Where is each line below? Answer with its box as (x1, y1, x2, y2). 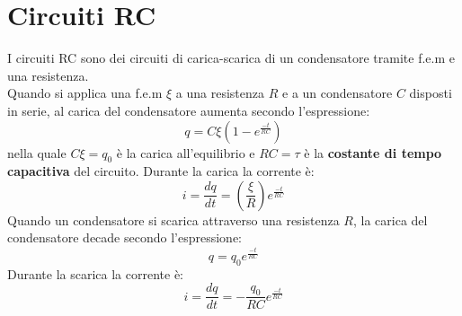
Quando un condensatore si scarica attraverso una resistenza (7, 210, 340, 229)
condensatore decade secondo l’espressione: (7, 228, 242, 247)
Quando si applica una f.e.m (7, 83, 163, 102)
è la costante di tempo (304, 143, 442, 162)
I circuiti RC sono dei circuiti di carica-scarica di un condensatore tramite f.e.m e (7, 48, 456, 67)
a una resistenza (175, 83, 265, 102)
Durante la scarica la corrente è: (7, 264, 184, 283)
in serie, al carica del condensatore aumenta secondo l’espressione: (7, 101, 370, 119)
